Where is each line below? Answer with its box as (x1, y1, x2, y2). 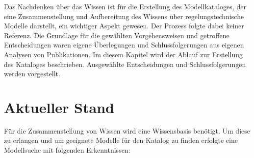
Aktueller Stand (4, 97, 114, 117)
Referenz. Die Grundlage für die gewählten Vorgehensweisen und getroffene (4, 30, 229, 40)
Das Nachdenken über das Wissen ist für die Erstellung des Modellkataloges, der (4, 1, 246, 11)
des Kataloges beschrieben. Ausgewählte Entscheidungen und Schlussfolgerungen (4, 59, 246, 69)
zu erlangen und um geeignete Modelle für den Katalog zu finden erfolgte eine (4, 135, 238, 145)
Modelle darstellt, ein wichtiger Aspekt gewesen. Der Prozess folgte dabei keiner (4, 21, 244, 31)
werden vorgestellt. (4, 68, 60, 79)
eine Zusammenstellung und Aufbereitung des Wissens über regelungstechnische (4, 11, 244, 21)
